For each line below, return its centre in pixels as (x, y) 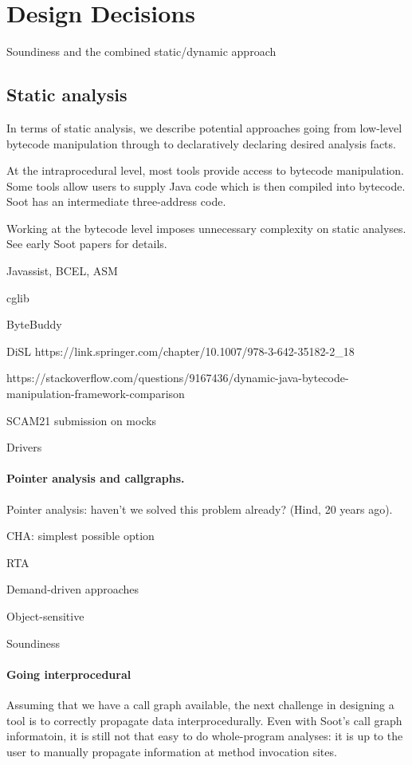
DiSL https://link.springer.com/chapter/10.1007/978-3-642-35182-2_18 (180, 351)
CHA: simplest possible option (80, 536)
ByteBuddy (34, 324)
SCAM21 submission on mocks (82, 420)
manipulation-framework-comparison (96, 394)
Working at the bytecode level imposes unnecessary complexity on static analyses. (206, 228)
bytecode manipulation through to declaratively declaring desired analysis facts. (201, 143)
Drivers (24, 447)
